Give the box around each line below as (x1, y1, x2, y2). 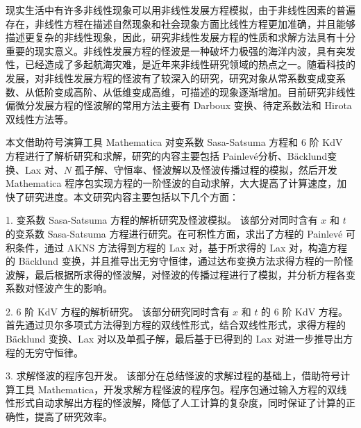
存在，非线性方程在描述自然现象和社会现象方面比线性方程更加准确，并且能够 (6, 16, 355, 31)
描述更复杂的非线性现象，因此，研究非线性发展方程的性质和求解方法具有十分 (6, 30, 355, 44)
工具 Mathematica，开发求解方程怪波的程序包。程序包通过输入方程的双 (15, 381, 337, 396)
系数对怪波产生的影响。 (6, 281, 112, 295)
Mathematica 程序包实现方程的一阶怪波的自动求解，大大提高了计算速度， (6, 176, 337, 190)
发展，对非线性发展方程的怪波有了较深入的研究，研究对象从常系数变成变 (6, 70, 336, 85)
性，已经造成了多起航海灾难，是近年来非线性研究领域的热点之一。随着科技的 (6, 57, 355, 72)
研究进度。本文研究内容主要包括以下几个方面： (24, 189, 239, 204)
